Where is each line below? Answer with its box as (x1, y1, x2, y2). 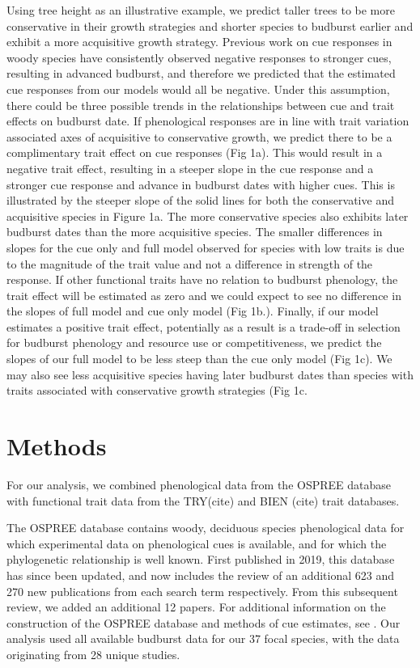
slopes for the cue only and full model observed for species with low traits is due (6, 239, 405, 256)
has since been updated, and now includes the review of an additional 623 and (6, 566, 395, 583)
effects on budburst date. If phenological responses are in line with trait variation (6, 112, 409, 129)
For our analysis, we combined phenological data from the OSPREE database (6, 476, 392, 493)
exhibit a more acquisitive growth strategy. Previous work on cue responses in (6, 33, 392, 50)
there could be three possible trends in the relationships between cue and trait (6, 96, 395, 113)
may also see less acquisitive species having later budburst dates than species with (6, 366, 414, 383)
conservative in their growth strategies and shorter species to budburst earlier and (6, 17, 414, 34)
